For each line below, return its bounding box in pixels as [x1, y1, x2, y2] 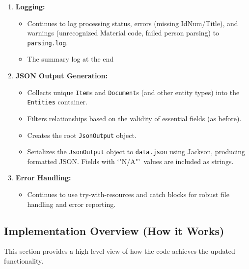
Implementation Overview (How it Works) [4, 223, 224, 238]
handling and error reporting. [27, 199, 116, 209]
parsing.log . [27, 37, 68, 47]
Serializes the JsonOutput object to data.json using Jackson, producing [27, 146, 245, 157]
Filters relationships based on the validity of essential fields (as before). [27, 113, 242, 123]
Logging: [15, 1, 45, 11]
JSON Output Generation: [15, 70, 108, 81]
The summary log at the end [27, 54, 114, 64]
